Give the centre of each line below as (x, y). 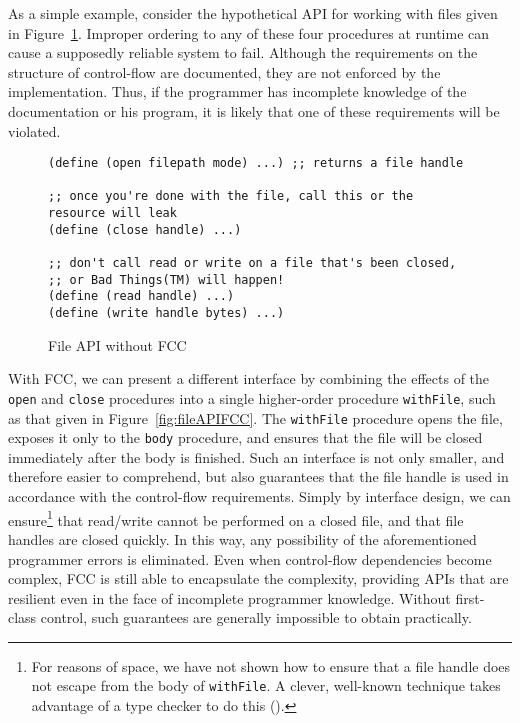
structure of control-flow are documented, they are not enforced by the (224, 71)
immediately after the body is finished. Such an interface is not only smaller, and (256, 456)
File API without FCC (117, 344)
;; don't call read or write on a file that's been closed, (252, 263)
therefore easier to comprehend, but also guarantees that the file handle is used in (258, 476)
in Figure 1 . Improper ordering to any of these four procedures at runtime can (249, 32)
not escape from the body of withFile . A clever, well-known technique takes (266, 685)
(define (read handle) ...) (141, 296)
